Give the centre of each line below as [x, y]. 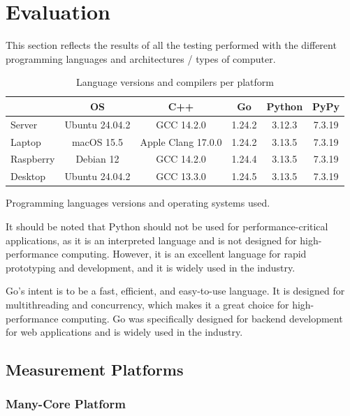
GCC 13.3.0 [181, 176]
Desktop [28, 176]
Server [24, 124]
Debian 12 [97, 159]
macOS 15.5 [97, 141]
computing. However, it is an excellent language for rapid [184, 254]
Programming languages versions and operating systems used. [138, 203]
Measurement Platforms [95, 370]
